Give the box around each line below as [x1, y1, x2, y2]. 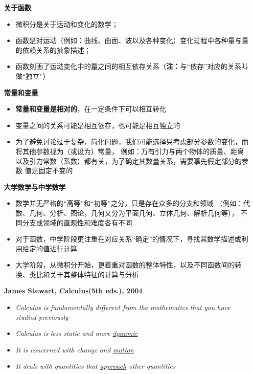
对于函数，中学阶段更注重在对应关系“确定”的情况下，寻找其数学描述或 [15, 234, 242, 244]
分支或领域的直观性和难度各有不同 [22, 217, 132, 227]
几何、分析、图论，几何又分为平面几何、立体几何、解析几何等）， [29, 207, 238, 218]
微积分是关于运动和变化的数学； [15, 19, 118, 29]
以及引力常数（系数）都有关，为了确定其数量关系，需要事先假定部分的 [15, 155, 242, 166]
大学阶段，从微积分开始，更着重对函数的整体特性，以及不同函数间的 [15, 260, 235, 270]
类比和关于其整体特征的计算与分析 [29, 269, 139, 279]
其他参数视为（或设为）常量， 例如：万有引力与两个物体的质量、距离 [22, 146, 244, 156]
